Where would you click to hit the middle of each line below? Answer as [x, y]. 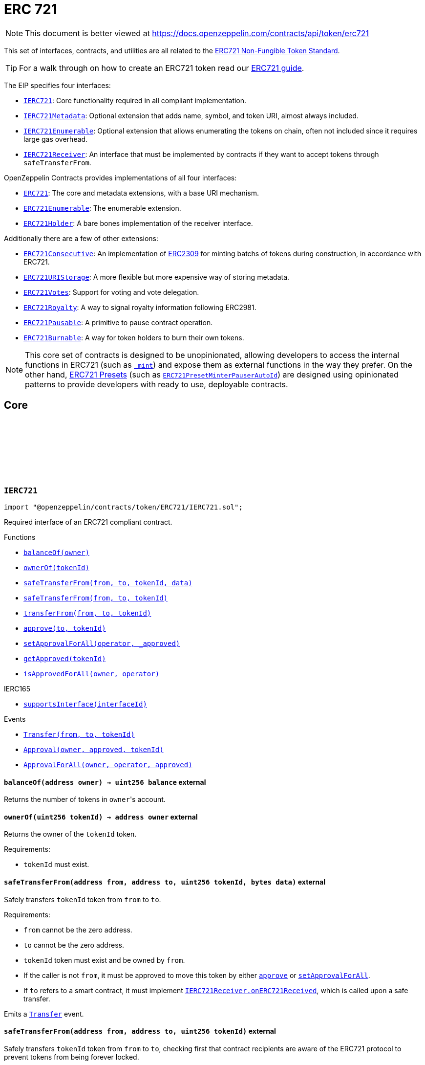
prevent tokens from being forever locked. [72, 1057]
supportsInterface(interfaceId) [85, 704]
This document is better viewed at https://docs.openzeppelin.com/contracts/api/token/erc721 [197, 33]
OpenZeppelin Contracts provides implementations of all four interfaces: [120, 177]
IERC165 [17, 688]
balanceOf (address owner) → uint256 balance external [105, 782]
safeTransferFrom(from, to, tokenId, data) [108, 583]
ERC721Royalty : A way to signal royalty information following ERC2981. [140, 307]
